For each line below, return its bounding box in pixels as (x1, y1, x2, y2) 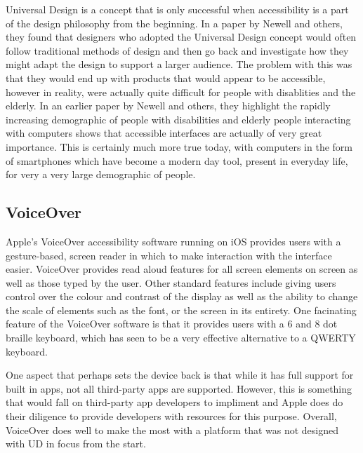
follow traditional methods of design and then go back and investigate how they (6, 43, 349, 58)
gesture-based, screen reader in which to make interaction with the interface (6, 248, 332, 262)
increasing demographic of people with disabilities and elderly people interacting (6, 111, 351, 126)
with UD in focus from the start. (6, 436, 146, 451)
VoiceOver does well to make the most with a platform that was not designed (6, 422, 338, 437)
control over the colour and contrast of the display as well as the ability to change (6, 289, 358, 304)
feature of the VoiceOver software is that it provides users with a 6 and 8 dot (6, 316, 338, 331)
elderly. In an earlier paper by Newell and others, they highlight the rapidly (6, 98, 331, 113)
